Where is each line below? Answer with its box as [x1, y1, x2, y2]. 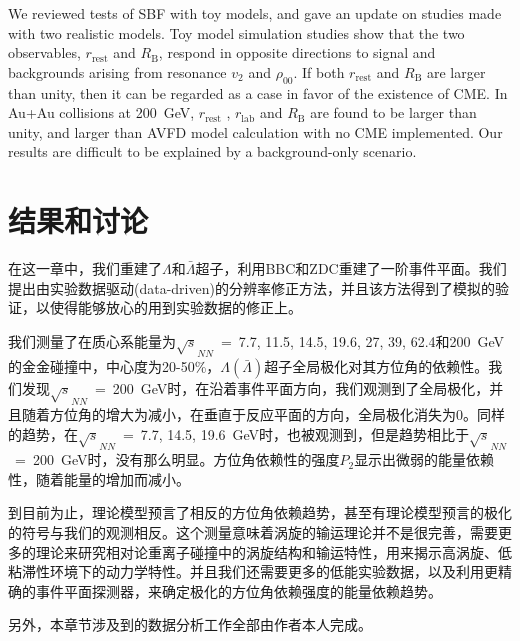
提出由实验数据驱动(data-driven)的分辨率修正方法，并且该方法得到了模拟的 [8, 277, 495, 298]
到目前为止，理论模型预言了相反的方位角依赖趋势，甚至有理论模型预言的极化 [8, 502, 512, 523]
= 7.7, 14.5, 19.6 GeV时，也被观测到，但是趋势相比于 [122, 423, 470, 444]
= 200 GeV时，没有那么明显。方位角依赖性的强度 [14, 449, 340, 470]
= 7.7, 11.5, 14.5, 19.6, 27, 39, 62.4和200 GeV [220, 330, 505, 351]
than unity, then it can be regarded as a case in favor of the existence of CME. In [8, 82, 508, 103]
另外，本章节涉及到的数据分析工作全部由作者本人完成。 [8, 614, 372, 635]
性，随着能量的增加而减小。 [8, 468, 190, 489]
